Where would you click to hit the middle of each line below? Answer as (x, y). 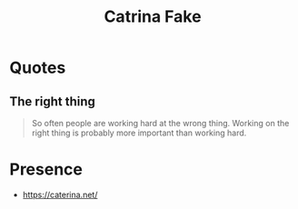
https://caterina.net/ (60, 194)
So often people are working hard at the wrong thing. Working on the (160, 123)
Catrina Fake (153, 17)
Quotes (38, 68)
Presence (46, 169)
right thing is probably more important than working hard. (139, 133)
